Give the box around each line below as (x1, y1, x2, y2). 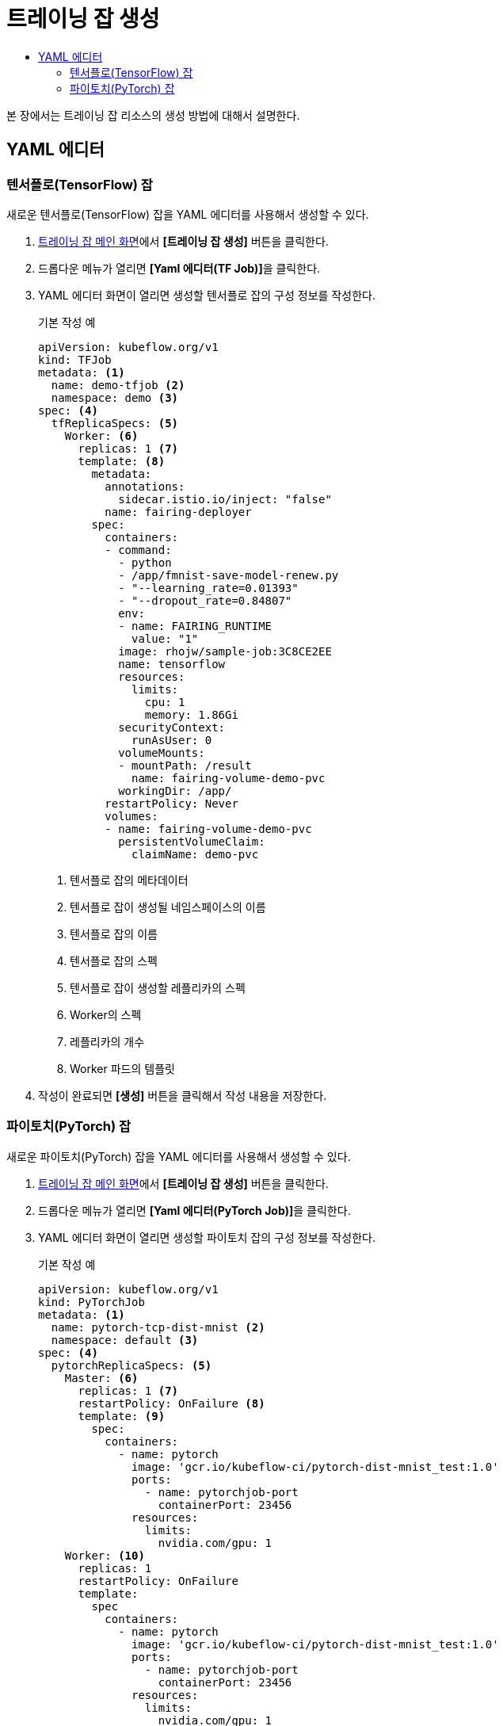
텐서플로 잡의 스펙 (70, 953, 158, 968)
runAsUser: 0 (131, 733, 212, 747)
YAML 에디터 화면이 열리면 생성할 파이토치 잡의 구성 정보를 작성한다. (38, 1230, 375, 1244)
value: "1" (131, 632, 199, 645)
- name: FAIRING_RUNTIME (118, 619, 272, 632)
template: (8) (78, 454, 166, 468)
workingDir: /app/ (118, 784, 232, 797)
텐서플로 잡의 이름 (70, 926, 158, 941)
